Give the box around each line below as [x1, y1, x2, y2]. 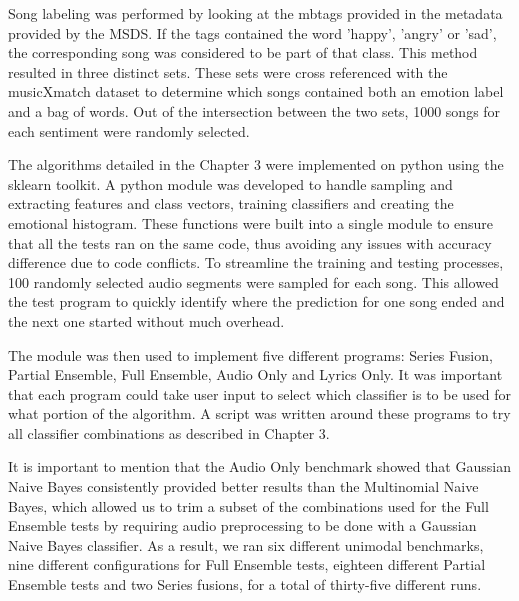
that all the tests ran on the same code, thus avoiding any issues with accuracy [8, 232, 492, 253]
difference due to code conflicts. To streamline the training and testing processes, [8, 252, 504, 273]
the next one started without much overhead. [8, 310, 285, 331]
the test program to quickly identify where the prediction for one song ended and [8, 291, 505, 312]
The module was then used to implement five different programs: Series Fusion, [8, 344, 493, 365]
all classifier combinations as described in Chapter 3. [8, 422, 330, 443]
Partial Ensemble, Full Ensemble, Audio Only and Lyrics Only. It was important [8, 364, 503, 385]
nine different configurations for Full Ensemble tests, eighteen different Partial [8, 554, 486, 575]
